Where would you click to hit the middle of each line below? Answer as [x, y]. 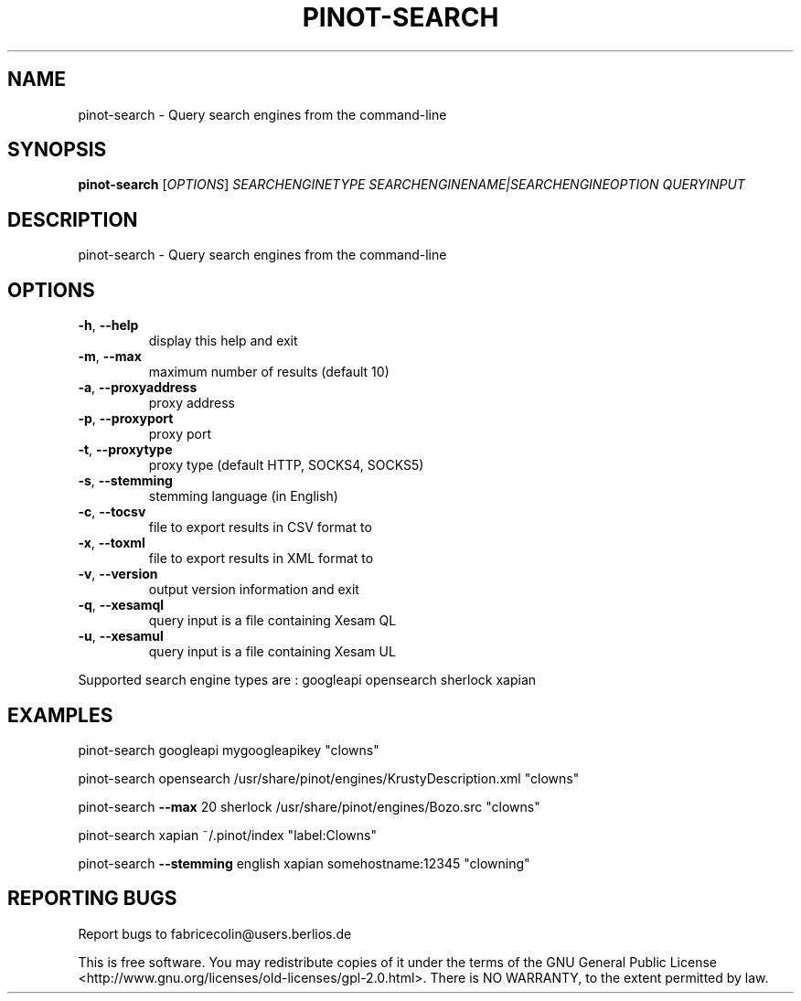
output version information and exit [254, 590]
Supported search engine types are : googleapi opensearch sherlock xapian [307, 680]
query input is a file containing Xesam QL [272, 621]
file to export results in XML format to [261, 559]
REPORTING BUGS [92, 899]
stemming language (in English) [243, 496]
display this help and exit [223, 341]
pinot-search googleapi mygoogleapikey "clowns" [229, 750]
